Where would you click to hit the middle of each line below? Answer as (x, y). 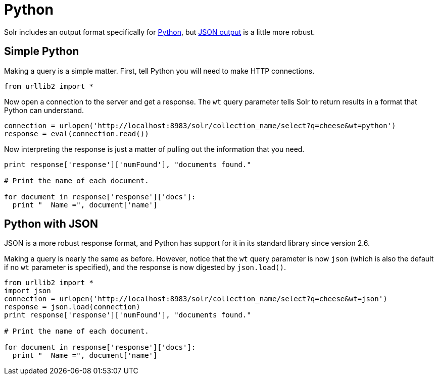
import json (28, 291)
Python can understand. (44, 110)
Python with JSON (51, 224)
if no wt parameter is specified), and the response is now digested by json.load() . (145, 267)
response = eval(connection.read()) (77, 133)
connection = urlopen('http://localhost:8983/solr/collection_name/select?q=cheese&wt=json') (196, 299)
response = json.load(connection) (72, 307)
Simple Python (42, 51)
